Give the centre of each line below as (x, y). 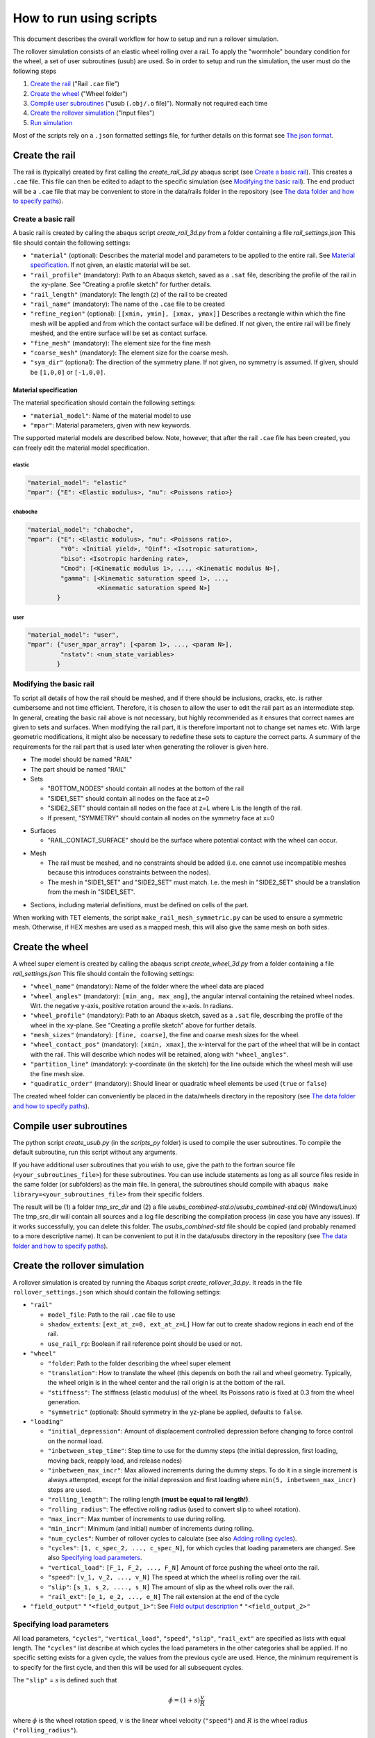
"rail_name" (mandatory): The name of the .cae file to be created (127, 304)
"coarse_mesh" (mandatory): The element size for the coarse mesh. (130, 352)
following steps (35, 71)
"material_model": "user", (73, 635)
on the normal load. (75, 1441)
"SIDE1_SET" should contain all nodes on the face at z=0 (128, 798)
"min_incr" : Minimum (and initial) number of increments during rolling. (151, 1529)
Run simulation (51, 122)
